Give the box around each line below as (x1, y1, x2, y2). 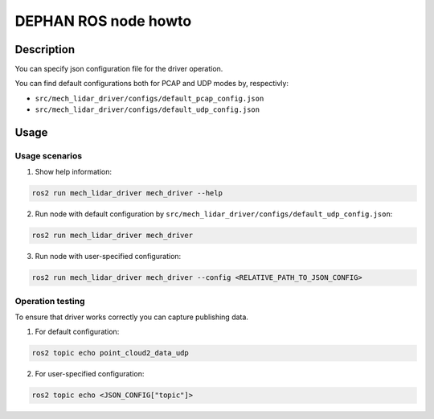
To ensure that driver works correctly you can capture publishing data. (14, 312, 249, 322)
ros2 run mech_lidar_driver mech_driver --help (31, 189, 223, 198)
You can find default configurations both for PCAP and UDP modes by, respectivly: (14, 79, 289, 88)
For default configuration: (35, 327, 120, 337)
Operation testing (14, 295, 85, 306)
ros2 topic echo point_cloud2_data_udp (31, 348, 189, 358)
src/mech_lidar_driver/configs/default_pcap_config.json (35, 93, 264, 103)
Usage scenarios (14, 150, 83, 162)
